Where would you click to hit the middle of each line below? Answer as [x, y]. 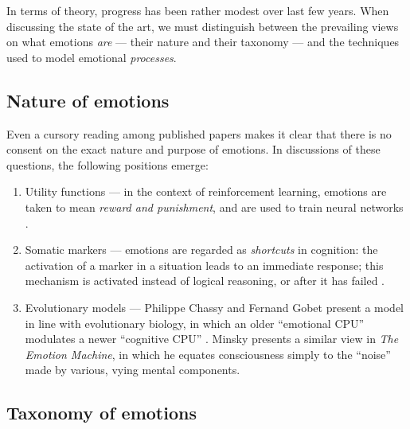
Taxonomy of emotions [102, 413]
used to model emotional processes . [92, 57]
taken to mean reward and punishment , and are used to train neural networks [214, 207]
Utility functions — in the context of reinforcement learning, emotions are [206, 191]
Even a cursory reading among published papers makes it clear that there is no [199, 133]
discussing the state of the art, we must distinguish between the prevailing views [203, 26]
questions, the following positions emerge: [107, 164]
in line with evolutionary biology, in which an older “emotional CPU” [195, 323]
